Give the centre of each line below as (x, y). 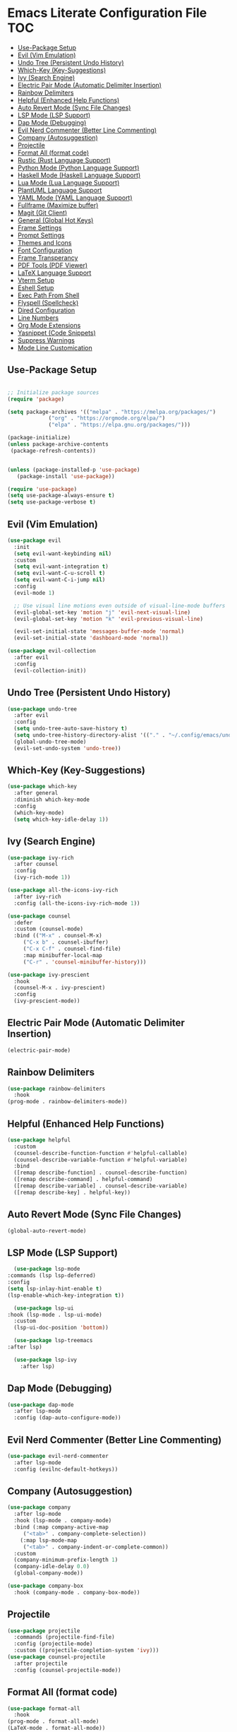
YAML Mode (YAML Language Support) (75, 197)
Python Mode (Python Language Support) (78, 167)
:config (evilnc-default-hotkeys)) (66, 1469)
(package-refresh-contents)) (53, 451)
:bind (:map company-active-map (61, 1527)
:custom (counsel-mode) (48, 929)
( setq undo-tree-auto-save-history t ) (71, 729)
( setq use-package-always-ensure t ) (61, 496)
